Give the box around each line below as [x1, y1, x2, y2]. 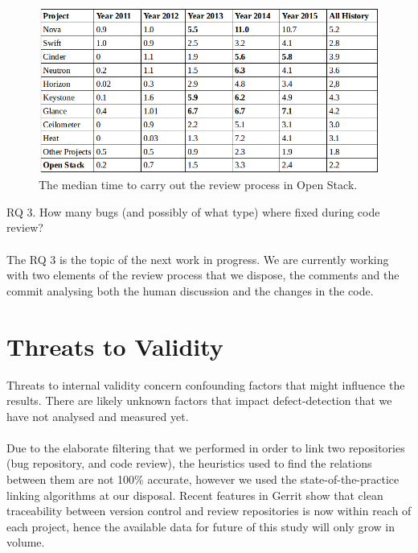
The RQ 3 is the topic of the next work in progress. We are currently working [6, 250, 389, 267]
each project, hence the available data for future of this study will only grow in [6, 518, 395, 534]
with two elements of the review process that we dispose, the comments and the [6, 266, 400, 283]
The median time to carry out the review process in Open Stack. [39, 176, 358, 193]
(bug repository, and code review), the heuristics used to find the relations [6, 455, 372, 472]
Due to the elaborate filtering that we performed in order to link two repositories [6, 439, 405, 456]
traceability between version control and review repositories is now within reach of [6, 502, 412, 519]
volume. [6, 534, 45, 551]
